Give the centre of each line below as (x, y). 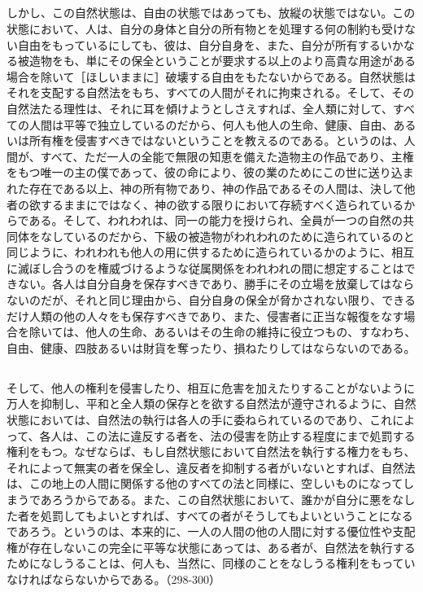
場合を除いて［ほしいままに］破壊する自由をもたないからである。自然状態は (211, 76)
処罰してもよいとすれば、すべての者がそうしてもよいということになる (227, 515)
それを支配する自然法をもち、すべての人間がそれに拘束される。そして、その (211, 92)
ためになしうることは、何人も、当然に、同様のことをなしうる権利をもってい (211, 563)
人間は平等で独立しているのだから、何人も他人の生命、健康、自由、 (211, 124)
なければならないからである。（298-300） (114, 579)
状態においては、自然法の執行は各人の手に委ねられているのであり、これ (200, 420)
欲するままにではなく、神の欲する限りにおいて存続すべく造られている (216, 204)
